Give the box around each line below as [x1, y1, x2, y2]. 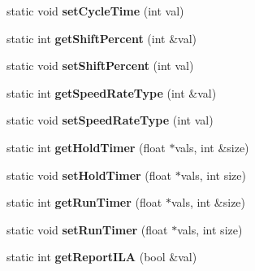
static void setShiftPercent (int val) [6, 57, 194, 74]
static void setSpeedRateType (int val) [6, 111, 214, 129]
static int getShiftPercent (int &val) [6, 29, 197, 46]
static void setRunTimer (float [6, 221, 168, 238]
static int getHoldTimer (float [6, 138, 166, 155]
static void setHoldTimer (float [6, 166, 172, 183]
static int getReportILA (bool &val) [6, 248, 197, 265]
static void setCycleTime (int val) [6, 2, 184, 19]
